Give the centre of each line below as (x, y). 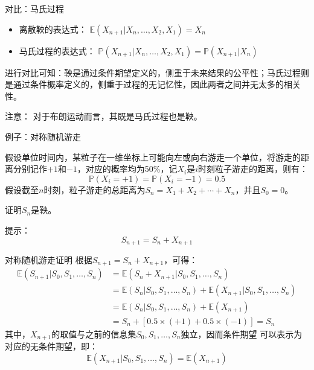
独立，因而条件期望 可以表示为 (242, 333)
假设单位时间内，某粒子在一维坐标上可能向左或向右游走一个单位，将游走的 (153, 157)
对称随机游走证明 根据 (49, 259)
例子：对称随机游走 (43, 136)
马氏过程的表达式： (57, 50)
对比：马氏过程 (34, 8)
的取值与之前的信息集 (94, 333)
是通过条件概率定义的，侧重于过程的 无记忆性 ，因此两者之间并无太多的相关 (153, 84)
